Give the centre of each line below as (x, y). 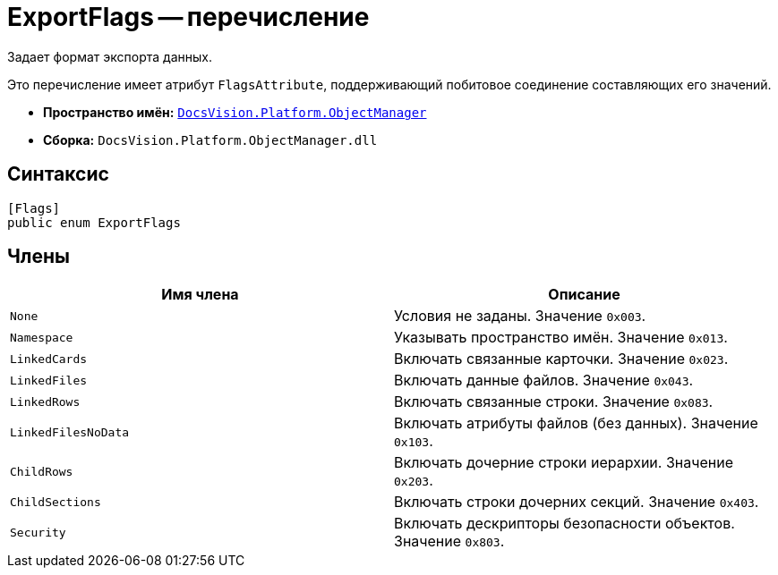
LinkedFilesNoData (70, 432)
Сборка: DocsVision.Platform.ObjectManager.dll (210, 140)
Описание (584, 295)
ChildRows (42, 471)
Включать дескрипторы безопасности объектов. (564, 524)
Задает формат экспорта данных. (110, 56)
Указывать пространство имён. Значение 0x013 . (561, 338)
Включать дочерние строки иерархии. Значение (564, 463)
